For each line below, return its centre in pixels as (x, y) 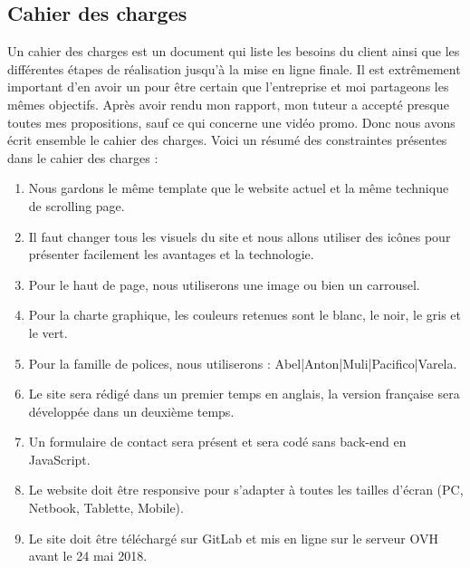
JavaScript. (59, 459)
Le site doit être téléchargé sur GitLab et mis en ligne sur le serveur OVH (233, 538)
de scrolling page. (77, 205)
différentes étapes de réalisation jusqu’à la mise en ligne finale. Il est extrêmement (234, 68)
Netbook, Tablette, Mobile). (106, 508)
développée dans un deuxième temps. (131, 411)
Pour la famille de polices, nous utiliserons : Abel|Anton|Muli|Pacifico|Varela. (243, 363)
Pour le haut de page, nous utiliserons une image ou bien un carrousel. (224, 284)
